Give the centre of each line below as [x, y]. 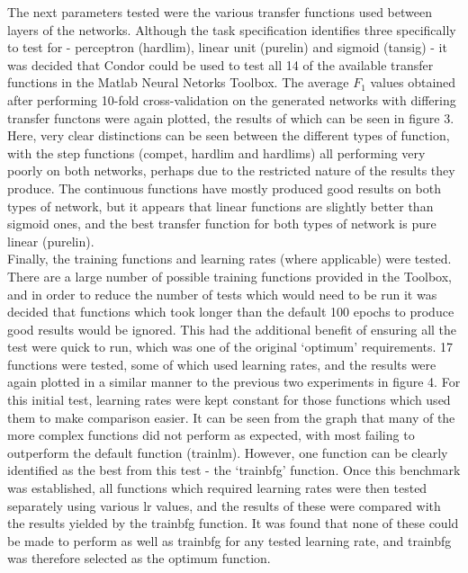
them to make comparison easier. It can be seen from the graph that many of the [231, 417]
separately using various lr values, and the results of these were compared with [224, 505]
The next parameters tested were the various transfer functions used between [220, 12]
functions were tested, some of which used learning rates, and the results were [222, 364]
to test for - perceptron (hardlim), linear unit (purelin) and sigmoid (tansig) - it [227, 47]
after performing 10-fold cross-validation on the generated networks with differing [232, 99]
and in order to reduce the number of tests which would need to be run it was [222, 294]
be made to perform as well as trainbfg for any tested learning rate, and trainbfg [229, 540]
